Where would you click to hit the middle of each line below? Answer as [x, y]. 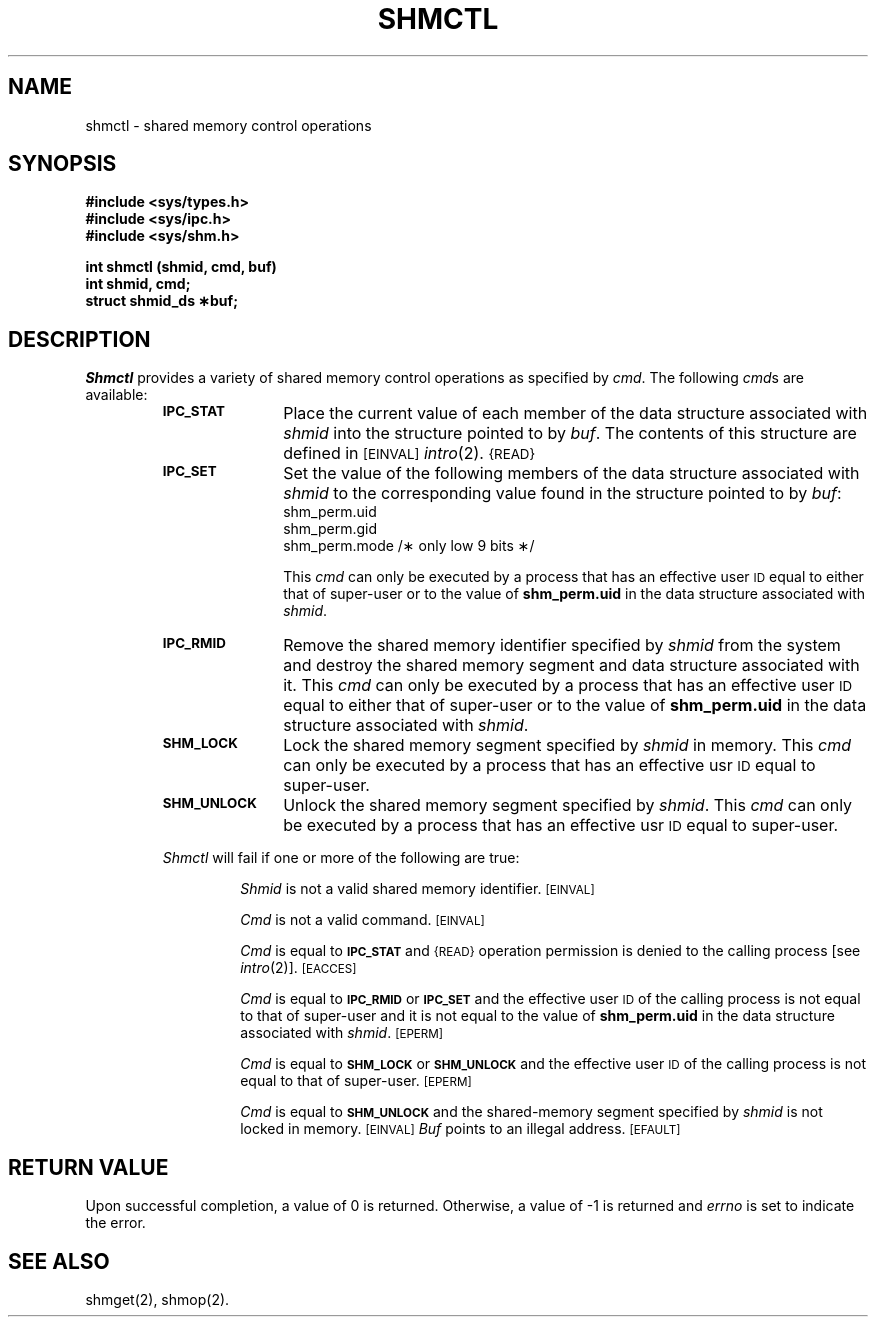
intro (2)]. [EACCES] [298, 968]
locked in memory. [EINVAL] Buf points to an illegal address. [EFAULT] [460, 1129]
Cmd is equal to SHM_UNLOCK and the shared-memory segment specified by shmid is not [531, 1112]
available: [116, 395]
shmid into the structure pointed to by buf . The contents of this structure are [570, 433]
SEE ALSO [59, 1261]
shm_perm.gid [330, 529]
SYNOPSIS [62, 164]
